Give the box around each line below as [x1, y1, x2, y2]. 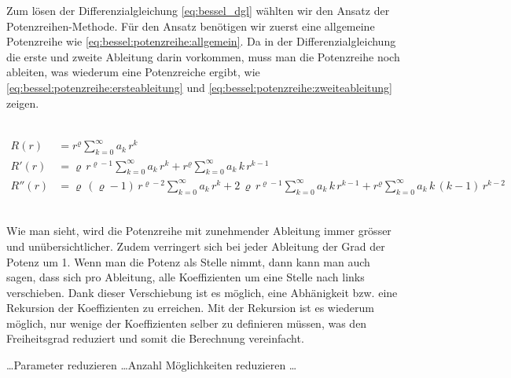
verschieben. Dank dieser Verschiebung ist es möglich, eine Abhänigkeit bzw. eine [6, 284, 398, 300]
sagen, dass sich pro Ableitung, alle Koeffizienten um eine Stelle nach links [6, 269, 365, 285]
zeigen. [6, 94, 39, 111]
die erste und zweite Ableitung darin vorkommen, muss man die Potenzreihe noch [6, 48, 400, 64]
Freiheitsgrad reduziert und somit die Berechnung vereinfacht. [6, 330, 304, 347]
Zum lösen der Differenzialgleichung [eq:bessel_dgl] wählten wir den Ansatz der [6, 2, 390, 18]
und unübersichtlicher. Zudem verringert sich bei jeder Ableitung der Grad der [6, 237, 385, 254]
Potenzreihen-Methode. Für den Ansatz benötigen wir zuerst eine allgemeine [6, 17, 375, 34]
